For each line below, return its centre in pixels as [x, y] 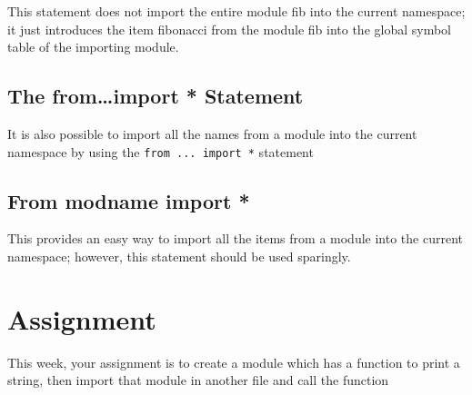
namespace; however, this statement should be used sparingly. [179, 257]
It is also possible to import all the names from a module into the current [212, 133]
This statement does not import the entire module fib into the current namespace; [236, 11]
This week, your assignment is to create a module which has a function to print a [234, 362]
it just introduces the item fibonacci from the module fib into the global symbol [229, 29]
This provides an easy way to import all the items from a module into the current [235, 238]
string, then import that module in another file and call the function [198, 380]
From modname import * [129, 200]
